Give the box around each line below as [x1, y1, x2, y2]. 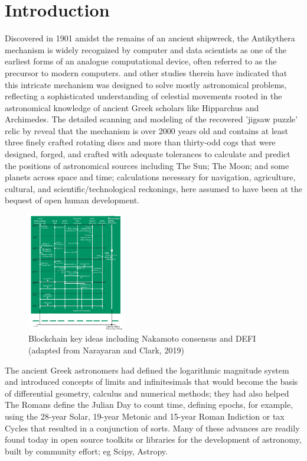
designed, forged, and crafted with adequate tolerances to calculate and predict [5, 148, 290, 160]
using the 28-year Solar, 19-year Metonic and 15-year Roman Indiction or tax [5, 410, 285, 423]
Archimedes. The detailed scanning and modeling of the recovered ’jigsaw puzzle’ [5, 113, 298, 125]
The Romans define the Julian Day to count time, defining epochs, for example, [5, 398, 293, 411]
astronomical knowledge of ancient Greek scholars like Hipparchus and [5, 101, 259, 113]
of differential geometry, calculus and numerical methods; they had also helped [5, 387, 289, 399]
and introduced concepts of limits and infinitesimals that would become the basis [5, 375, 298, 388]
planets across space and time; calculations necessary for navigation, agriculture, [5, 171, 296, 183]
